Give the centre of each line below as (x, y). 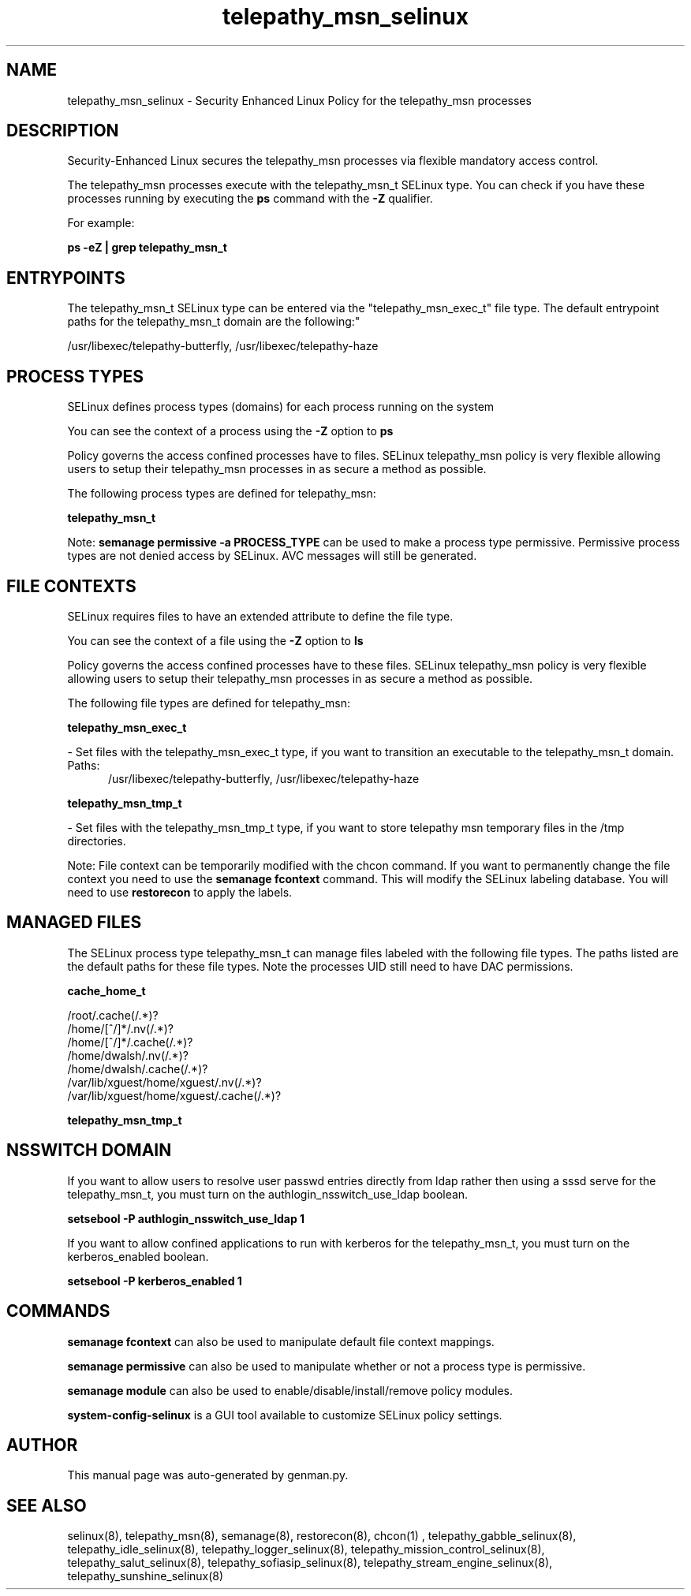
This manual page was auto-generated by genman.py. (208, 1475)
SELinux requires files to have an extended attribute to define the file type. (260, 616)
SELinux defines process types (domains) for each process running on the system (281, 407)
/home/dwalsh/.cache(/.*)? (138, 1068)
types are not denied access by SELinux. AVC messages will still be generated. (272, 556)
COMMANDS (58, 1311)
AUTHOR (42, 1445)
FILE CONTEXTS (71, 586)
